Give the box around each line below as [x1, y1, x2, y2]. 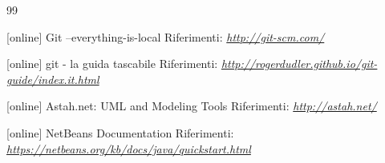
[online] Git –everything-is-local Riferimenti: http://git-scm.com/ [6, 28, 325, 45]
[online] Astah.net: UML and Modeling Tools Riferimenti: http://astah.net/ [6, 97, 377, 114]
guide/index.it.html [6, 70, 99, 87]
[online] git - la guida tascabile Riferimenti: [6, 55, 218, 72]
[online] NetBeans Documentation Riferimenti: [6, 124, 234, 141]
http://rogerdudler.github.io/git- [221, 55, 378, 72]
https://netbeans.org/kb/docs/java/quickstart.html [6, 140, 251, 157]
